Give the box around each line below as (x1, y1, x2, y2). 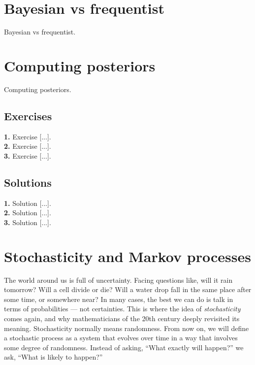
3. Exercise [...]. (4, 150, 51, 161)
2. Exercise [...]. (4, 141, 51, 151)
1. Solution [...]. (4, 198, 51, 208)
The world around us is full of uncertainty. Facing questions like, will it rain (4, 274, 233, 285)
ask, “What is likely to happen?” (4, 352, 103, 362)
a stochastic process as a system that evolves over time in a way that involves (4, 332, 238, 343)
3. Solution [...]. (4, 217, 51, 227)
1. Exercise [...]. (4, 131, 51, 141)
